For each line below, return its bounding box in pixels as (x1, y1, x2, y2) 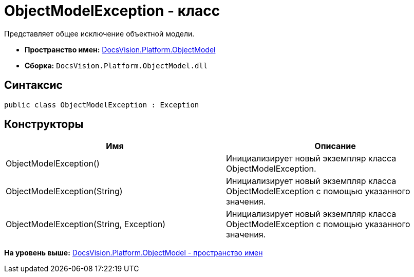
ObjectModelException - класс (4, 2, 220, 20)
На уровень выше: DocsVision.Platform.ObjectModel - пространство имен (4, 248, 263, 257)
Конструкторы (4, 118, 84, 131)
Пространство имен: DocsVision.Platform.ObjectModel (25, 45, 216, 54)
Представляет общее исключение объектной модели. (4, 29, 195, 38)
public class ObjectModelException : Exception (4, 100, 199, 109)
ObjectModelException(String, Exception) (6, 219, 166, 230)
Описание (314, 141, 356, 152)
